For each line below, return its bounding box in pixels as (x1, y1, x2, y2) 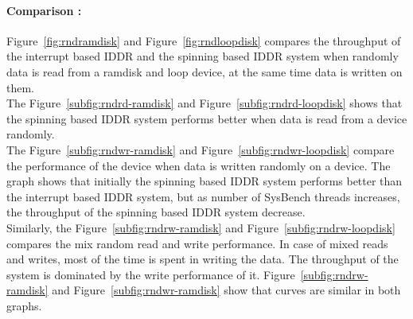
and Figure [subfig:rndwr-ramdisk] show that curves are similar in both (52, 282, 401, 298)
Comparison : (6, 2, 82, 18)
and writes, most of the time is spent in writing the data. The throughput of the (6, 251, 399, 267)
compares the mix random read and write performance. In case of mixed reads (6, 235, 388, 251)
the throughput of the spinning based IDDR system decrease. (6, 204, 306, 220)
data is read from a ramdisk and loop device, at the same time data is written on (6, 63, 403, 80)
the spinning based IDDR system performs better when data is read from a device (6, 110, 407, 126)
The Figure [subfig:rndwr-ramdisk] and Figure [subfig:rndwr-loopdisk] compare (6, 141, 395, 158)
